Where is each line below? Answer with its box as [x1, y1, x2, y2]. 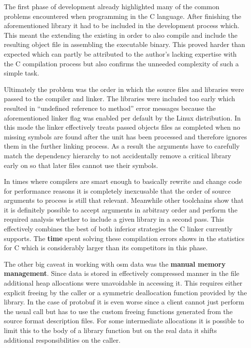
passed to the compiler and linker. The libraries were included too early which [4, 93, 236, 104]
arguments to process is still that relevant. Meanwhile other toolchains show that [4, 195, 244, 205]
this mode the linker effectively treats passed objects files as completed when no [4, 122, 240, 132]
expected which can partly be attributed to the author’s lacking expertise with [4, 48, 237, 59]
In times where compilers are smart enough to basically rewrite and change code [4, 176, 242, 186]
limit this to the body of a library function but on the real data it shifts [4, 325, 217, 335]
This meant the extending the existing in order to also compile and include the [4, 30, 237, 40]
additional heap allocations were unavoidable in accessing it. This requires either [4, 278, 242, 288]
